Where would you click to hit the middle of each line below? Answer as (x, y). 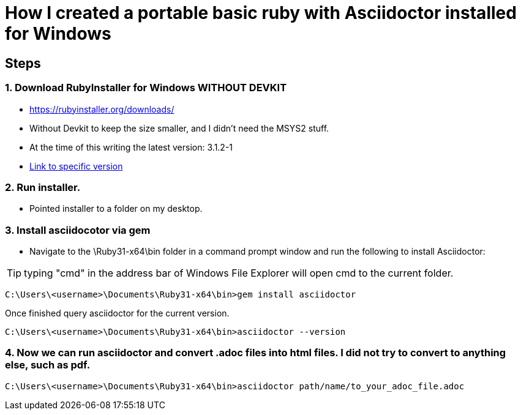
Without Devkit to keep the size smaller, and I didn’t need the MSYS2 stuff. (179, 128)
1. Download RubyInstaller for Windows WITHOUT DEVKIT (146, 88)
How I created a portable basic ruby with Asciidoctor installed (261, 13)
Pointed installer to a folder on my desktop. (116, 209)
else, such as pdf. (48, 365)
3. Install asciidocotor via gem (78, 230)
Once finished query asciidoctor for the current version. (117, 313)
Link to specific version (76, 166)
